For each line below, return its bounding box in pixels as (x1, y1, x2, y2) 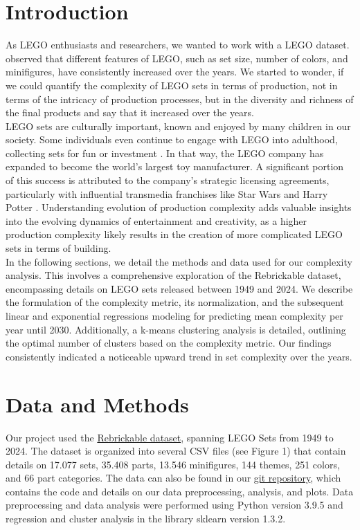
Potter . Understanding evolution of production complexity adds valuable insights (6, 200, 352, 214)
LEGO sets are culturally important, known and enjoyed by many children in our (6, 118, 351, 133)
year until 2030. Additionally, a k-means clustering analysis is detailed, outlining (6, 322, 346, 336)
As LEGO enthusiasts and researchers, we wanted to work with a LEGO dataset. (6, 37, 350, 52)
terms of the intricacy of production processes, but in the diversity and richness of (6, 91, 354, 106)
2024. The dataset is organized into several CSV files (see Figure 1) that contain (6, 444, 346, 458)
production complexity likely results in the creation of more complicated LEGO (6, 227, 343, 241)
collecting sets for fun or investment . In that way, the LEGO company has (6, 145, 324, 160)
